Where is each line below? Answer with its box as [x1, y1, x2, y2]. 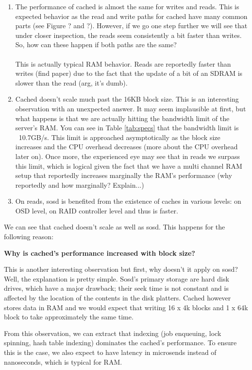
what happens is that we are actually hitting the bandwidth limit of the [15, 113, 230, 123]
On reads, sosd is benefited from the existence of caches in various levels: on [15, 196, 241, 206]
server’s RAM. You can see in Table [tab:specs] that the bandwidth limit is [15, 123, 239, 133]
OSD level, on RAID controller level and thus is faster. [15, 205, 178, 215]
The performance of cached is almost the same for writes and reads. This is [15, 1, 239, 11]
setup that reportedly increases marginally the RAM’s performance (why [15, 170, 232, 180]
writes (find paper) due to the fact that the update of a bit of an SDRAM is [15, 68, 243, 78]
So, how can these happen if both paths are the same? [15, 39, 177, 50]
